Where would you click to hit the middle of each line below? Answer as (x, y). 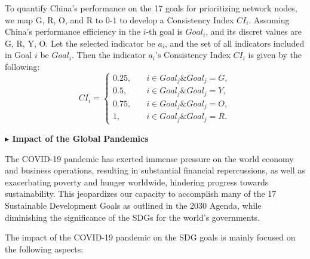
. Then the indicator (109, 55)
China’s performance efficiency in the (73, 31)
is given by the (275, 55)
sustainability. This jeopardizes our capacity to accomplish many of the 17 (141, 194)
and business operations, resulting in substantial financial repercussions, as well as (155, 170)
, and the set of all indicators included (235, 43)
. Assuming (269, 19)
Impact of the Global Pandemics (80, 138)
